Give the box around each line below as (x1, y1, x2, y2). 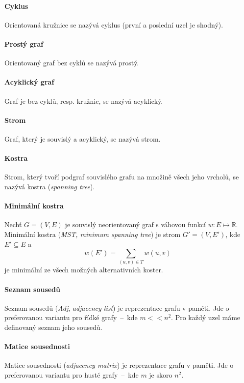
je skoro (149, 370, 172, 380)
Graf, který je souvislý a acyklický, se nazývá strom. (4, 133, 161, 144)
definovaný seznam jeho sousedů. (4, 322, 102, 332)
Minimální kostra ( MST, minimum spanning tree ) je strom (4, 229, 181, 239)
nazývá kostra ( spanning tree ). (4, 181, 95, 191)
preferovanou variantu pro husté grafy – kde (4, 370, 139, 380)
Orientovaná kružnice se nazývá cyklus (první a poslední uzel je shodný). (4, 19, 223, 29)
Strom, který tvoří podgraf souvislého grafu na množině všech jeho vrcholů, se (4, 172, 239, 182)
